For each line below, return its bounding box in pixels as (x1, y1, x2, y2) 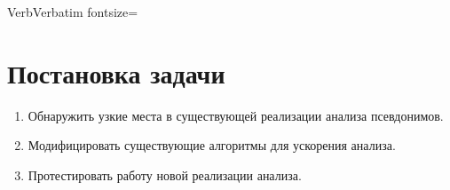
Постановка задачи (7, 54, 225, 91)
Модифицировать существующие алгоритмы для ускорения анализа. (28, 136, 396, 154)
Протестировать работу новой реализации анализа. (28, 165, 302, 184)
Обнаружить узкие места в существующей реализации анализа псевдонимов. (28, 106, 444, 124)
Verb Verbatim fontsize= (7, 3, 138, 20)
